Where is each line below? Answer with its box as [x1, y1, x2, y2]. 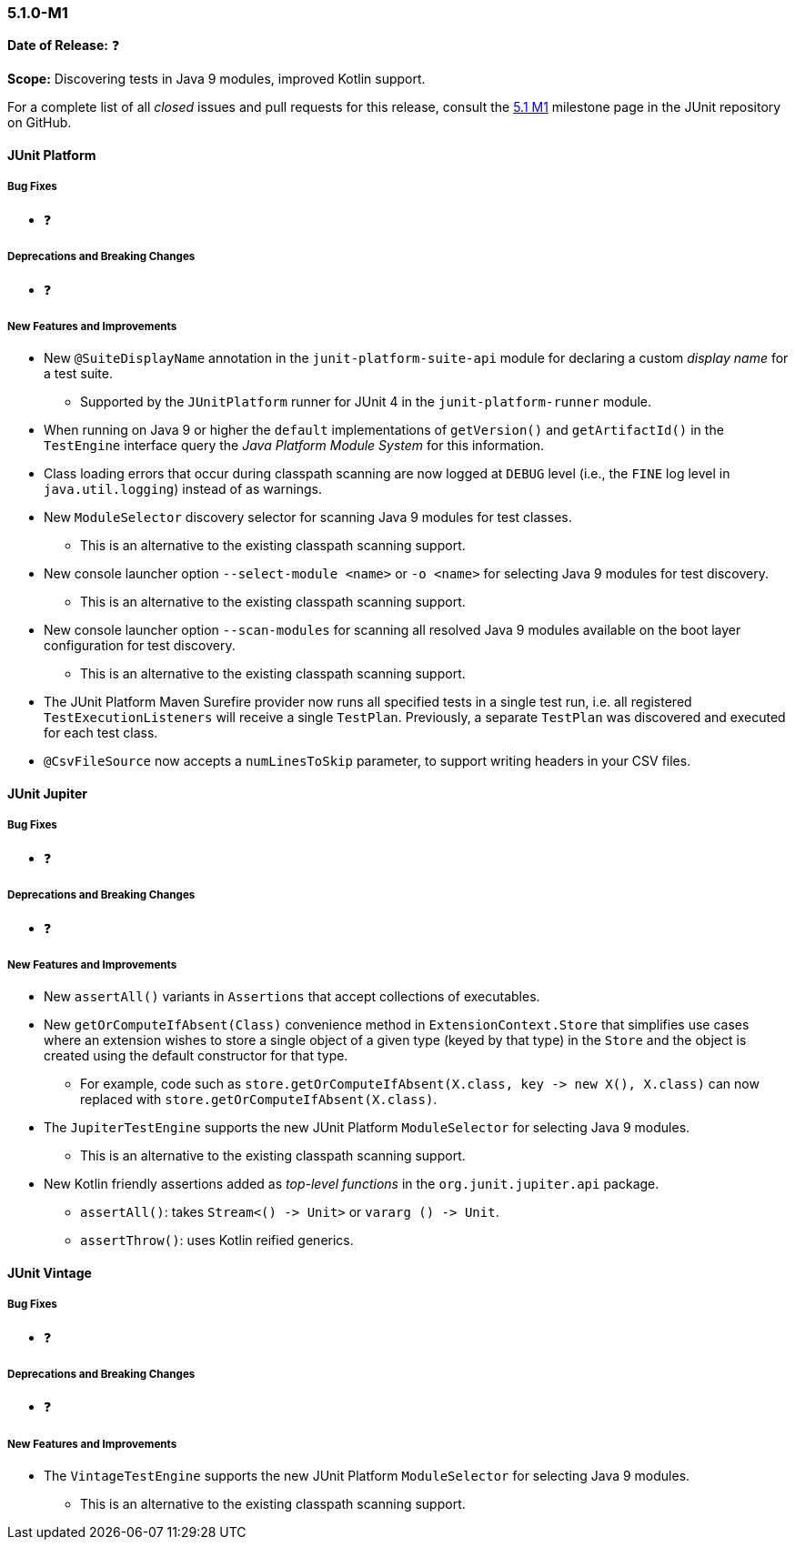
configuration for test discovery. [44, 638, 236, 654]
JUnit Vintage [7, 1264, 92, 1281]
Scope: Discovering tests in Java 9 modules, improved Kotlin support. [7, 71, 426, 87]
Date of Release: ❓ [7, 37, 120, 54]
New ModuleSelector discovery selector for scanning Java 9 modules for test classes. [44, 509, 572, 526]
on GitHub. [7, 115, 72, 131]
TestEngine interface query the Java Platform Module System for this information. [44, 437, 545, 454]
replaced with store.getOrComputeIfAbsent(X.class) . [80, 1091, 438, 1108]
